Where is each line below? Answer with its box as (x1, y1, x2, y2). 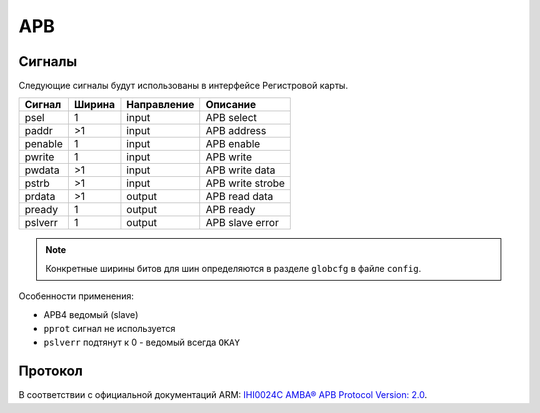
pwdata (24, 163, 60, 177)
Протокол (18, 363, 84, 380)
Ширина (73, 98, 115, 112)
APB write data (205, 163, 276, 177)
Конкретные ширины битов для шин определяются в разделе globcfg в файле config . (45, 262, 422, 274)
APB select (205, 111, 257, 125)
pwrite (24, 150, 55, 164)
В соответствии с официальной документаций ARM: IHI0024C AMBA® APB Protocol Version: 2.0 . (18, 389, 428, 401)
